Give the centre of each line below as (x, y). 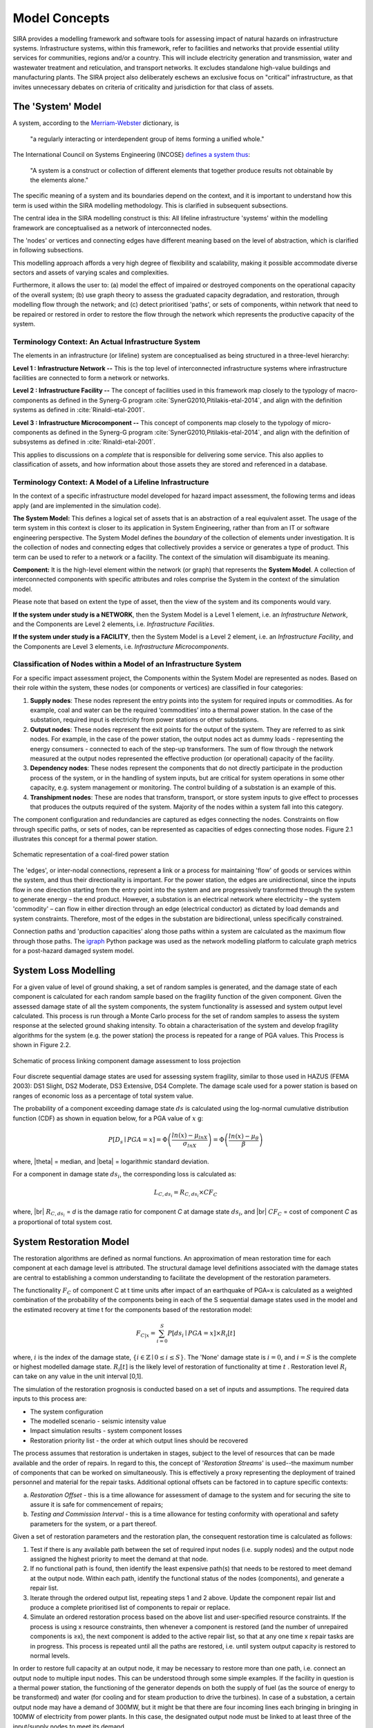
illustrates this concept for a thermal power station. (85, 839)
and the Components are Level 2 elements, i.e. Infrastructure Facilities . (114, 624)
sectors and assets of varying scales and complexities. (91, 272)
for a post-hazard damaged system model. (74, 951)
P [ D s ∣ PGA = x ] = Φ (138, 1140)
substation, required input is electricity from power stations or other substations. (144, 720)
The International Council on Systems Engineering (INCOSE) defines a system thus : (131, 155)
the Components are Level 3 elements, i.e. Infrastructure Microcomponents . (121, 646)
